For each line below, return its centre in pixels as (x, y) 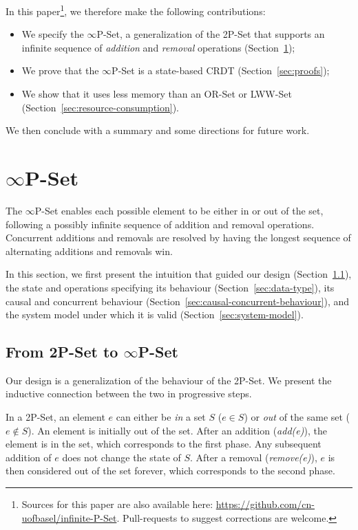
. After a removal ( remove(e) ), (254, 457)
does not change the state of (122, 457)
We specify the (53, 34)
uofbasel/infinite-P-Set (69, 517)
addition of (29, 457)
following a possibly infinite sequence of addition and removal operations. (160, 224)
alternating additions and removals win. (89, 251)
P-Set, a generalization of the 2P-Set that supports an (211, 34)
